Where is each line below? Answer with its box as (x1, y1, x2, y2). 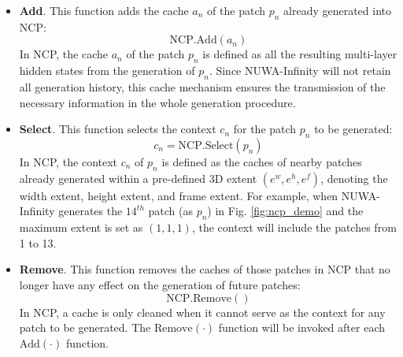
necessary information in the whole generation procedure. (19, 94, 296, 110)
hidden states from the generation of (19, 62, 195, 79)
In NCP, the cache (19, 46, 108, 62)
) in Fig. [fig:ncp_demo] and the (207, 203, 364, 219)
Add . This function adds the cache (19, 2, 189, 18)
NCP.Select (178, 139, 234, 151)
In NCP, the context (19, 153, 118, 169)
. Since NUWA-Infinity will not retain (209, 62, 391, 79)
